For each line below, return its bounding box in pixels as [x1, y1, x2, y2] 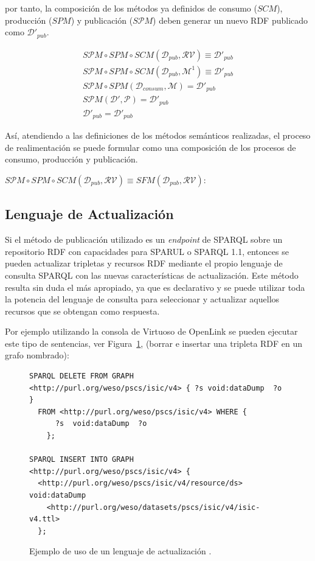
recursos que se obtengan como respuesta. [5, 304, 160, 317]
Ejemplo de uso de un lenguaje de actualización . [29, 545, 212, 557]
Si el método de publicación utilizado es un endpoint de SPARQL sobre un [5, 233, 283, 246]
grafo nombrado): [5, 349, 69, 361]
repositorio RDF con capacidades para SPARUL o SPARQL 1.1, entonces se [5, 245, 289, 257]
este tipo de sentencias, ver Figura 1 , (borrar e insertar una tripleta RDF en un [5, 336, 303, 349]
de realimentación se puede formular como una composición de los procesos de [5, 141, 296, 153]
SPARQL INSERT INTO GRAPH [29, 455, 134, 464]
